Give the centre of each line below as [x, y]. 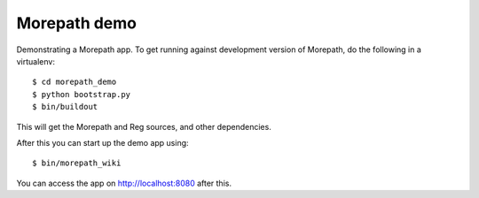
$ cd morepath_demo [75, 82]
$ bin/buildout [65, 107]
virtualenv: [35, 61]
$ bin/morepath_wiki [77, 163]
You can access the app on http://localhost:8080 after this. [124, 183]
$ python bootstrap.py [82, 94]
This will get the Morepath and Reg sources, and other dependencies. [144, 126]
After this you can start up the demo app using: [103, 142]
